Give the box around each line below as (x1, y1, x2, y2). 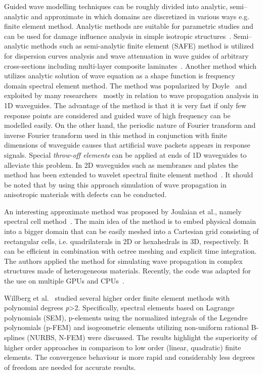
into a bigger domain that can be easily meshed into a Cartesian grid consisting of (4, 226, 259, 237)
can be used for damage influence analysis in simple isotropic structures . (4, 30, 232, 41)
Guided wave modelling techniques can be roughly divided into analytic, (4, 1, 228, 11)
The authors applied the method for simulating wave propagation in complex (4, 255, 243, 266)
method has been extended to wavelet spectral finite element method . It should (4, 169, 253, 180)
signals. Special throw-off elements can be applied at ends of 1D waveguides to (4, 149, 247, 160)
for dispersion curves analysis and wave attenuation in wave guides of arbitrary (4, 50, 249, 61)
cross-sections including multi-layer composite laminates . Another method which (4, 60, 257, 71)
